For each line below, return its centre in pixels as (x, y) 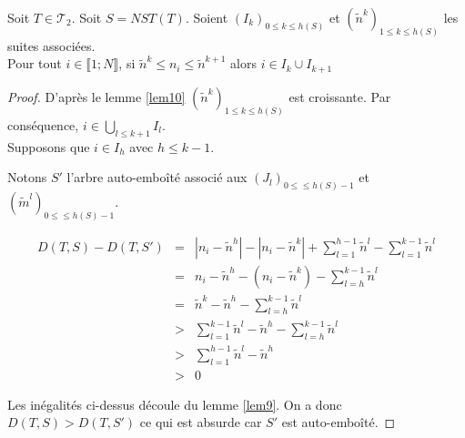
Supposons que (49, 146)
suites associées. (51, 45)
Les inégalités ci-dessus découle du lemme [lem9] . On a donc (175, 404)
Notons (27, 177)
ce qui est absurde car (201, 422)
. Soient (207, 17)
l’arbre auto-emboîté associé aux (157, 177)
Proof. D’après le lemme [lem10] (96, 96)
